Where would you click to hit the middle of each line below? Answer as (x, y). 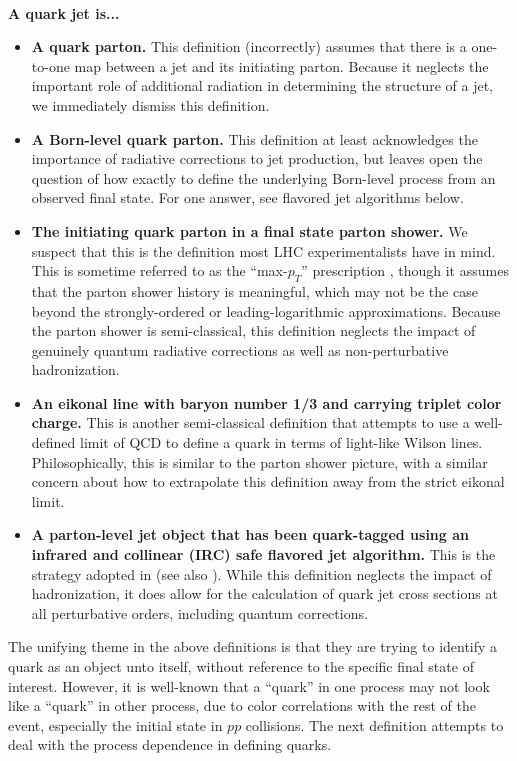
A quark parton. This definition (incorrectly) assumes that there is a (249, 46)
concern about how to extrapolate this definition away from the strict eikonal (268, 481)
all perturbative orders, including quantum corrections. (199, 612)
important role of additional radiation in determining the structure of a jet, (262, 85)
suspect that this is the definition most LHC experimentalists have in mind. (263, 250)
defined (53, 442)
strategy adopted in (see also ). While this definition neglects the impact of (261, 573)
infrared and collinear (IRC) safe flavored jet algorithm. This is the (263, 554)
